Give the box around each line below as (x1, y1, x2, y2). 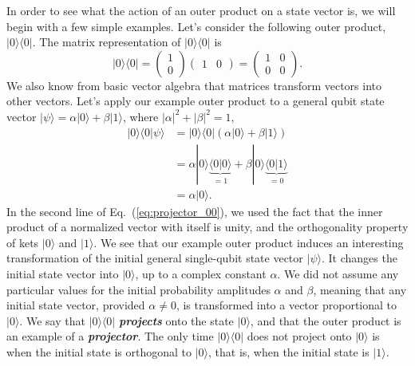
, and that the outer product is (250, 312, 401, 329)
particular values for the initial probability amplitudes (6, 281, 271, 297)
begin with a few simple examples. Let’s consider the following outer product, (6, 18, 386, 34)
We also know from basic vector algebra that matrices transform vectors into (6, 77, 382, 93)
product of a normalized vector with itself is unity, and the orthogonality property (6, 218, 409, 235)
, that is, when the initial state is (208, 344, 370, 360)
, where (122, 108, 159, 124)
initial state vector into (6, 266, 119, 282)
